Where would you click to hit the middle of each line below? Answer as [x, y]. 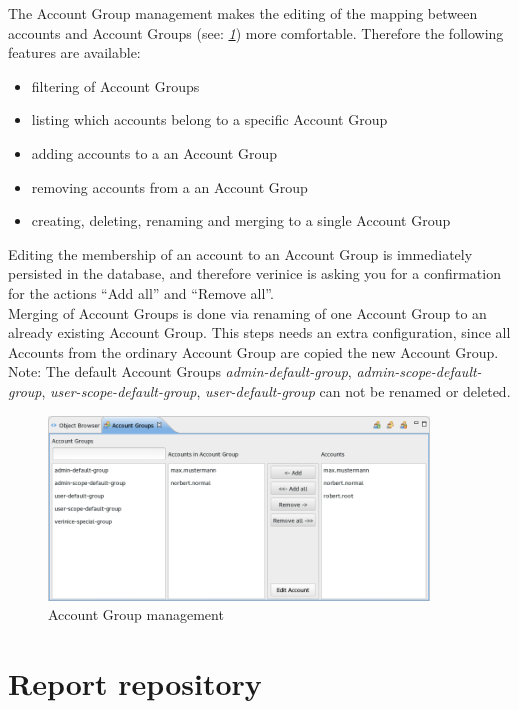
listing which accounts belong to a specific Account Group [209, 119]
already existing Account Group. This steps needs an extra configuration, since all [259, 332]
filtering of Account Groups [115, 85]
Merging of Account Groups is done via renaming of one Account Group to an [247, 312]
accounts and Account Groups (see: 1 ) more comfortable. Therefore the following [256, 32]
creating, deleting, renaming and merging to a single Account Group [241, 220]
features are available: [74, 52]
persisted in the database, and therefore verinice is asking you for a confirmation [254, 273]
